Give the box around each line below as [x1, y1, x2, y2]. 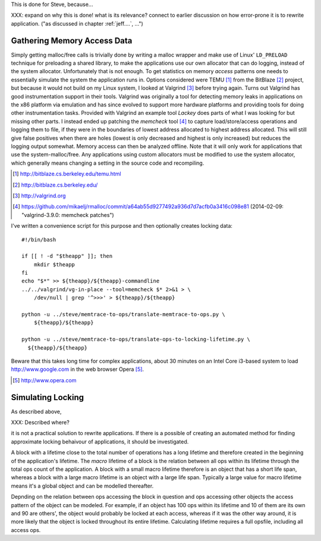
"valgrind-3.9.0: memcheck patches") [21, 211, 114, 218]
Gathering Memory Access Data [11, 36, 133, 46]
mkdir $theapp [33, 261, 75, 268]
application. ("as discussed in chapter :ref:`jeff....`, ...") [11, 20, 144, 27]
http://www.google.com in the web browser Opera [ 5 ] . [11, 366, 144, 373]
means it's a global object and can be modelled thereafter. [11, 482, 154, 489]
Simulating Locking [11, 392, 84, 402]
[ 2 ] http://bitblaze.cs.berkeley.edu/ [12, 181, 98, 188]
